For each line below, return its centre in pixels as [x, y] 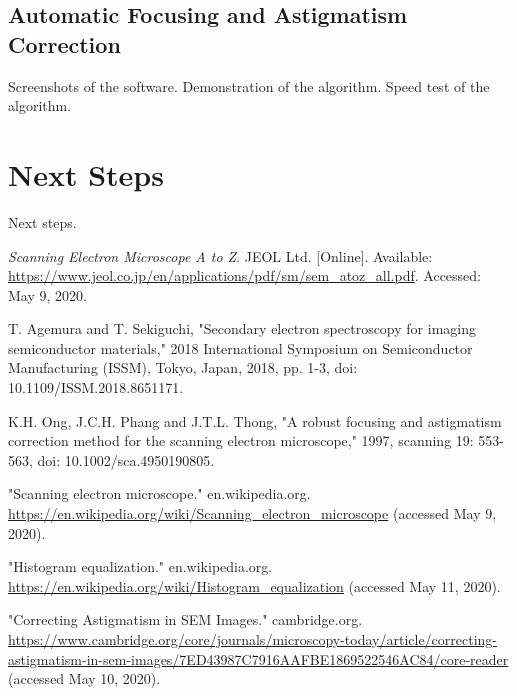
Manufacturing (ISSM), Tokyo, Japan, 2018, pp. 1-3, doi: [183, 367]
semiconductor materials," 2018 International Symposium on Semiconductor [240, 347]
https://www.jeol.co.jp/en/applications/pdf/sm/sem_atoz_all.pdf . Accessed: [244, 275]
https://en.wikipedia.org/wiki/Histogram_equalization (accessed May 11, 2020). [254, 585]
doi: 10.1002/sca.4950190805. [126, 459]
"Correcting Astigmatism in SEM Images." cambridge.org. [185, 619]
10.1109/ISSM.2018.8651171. [96, 387]
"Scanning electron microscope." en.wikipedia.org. [159, 493]
